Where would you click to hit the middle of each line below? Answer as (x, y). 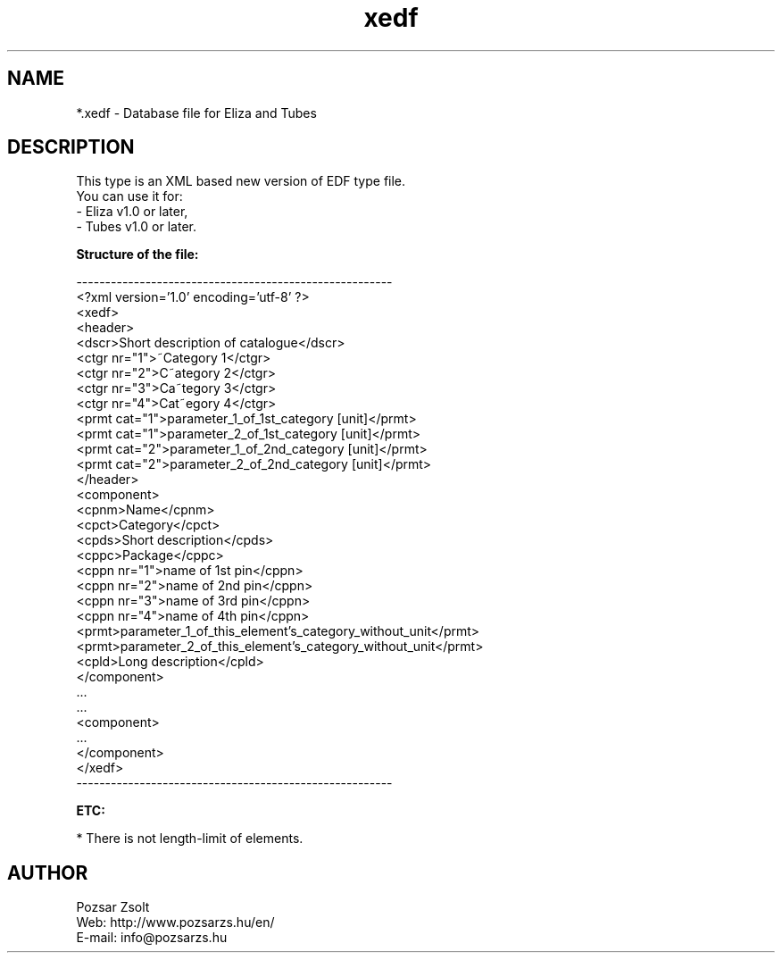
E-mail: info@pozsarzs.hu (152, 938)
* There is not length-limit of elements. (190, 839)
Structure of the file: (137, 255)
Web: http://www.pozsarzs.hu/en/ (175, 922)
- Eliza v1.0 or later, (132, 212)
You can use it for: (129, 196)
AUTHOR (48, 872)
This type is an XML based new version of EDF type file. (241, 181)
